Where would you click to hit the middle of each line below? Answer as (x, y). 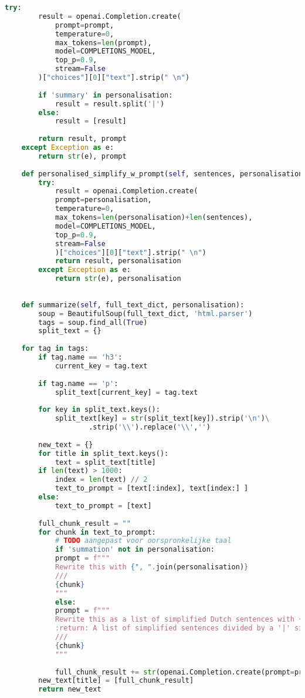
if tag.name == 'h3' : (80, 357)
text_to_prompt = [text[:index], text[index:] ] (152, 489)
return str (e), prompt (82, 156)
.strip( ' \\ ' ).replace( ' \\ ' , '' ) (150, 427)
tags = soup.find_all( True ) (93, 322)
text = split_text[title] (105, 462)
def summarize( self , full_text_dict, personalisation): (133, 305)
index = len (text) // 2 (101, 480)
